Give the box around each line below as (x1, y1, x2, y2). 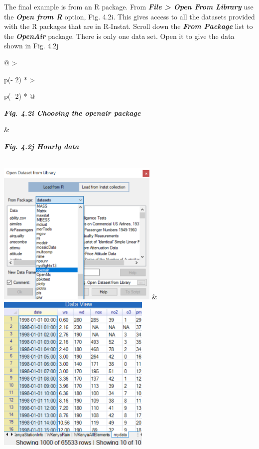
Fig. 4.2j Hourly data (4, 141, 79, 151)
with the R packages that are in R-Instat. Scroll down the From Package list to (4, 21, 253, 31)
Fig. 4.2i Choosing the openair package (4, 107, 141, 118)
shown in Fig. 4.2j (4, 40, 59, 51)
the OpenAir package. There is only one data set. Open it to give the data (4, 30, 235, 41)
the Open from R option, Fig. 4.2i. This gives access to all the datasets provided (4, 11, 255, 21)
